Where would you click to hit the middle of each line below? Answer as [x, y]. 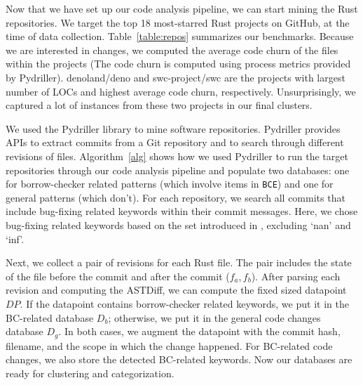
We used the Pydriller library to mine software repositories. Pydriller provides [173, 128]
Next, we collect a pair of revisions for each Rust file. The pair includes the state [179, 262]
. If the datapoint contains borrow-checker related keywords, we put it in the [184, 303]
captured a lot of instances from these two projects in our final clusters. [159, 105]
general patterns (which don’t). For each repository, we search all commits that [176, 197]
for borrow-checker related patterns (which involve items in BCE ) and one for [170, 184]
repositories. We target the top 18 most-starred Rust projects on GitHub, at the [178, 22]
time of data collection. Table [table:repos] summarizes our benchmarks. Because [180, 36]
